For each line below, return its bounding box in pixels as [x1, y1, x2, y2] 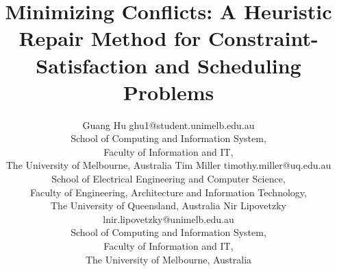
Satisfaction [36, 51, 148, 79]
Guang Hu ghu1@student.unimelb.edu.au [82, 117, 255, 132]
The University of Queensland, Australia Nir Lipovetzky [51, 198, 286, 213]
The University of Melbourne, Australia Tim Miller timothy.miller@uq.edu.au [5, 158, 332, 172]
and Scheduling [154, 51, 301, 79]
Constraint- [208, 24, 319, 52]
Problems [123, 78, 214, 106]
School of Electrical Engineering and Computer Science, [51, 172, 286, 186]
